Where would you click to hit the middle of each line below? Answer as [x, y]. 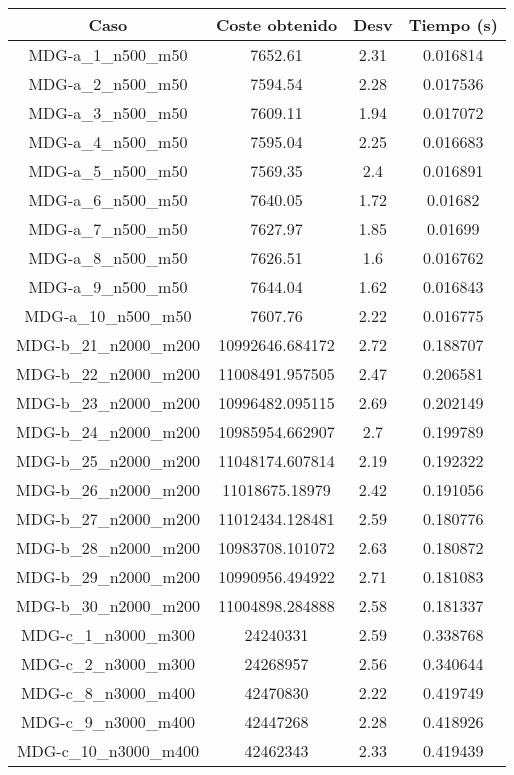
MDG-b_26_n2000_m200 [108, 489]
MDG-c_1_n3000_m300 [108, 634]
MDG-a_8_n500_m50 [108, 257]
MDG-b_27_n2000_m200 [108, 518]
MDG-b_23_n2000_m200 [108, 402]
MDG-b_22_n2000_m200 [108, 373]
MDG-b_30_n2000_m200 [108, 605]
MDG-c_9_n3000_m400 [108, 721]
